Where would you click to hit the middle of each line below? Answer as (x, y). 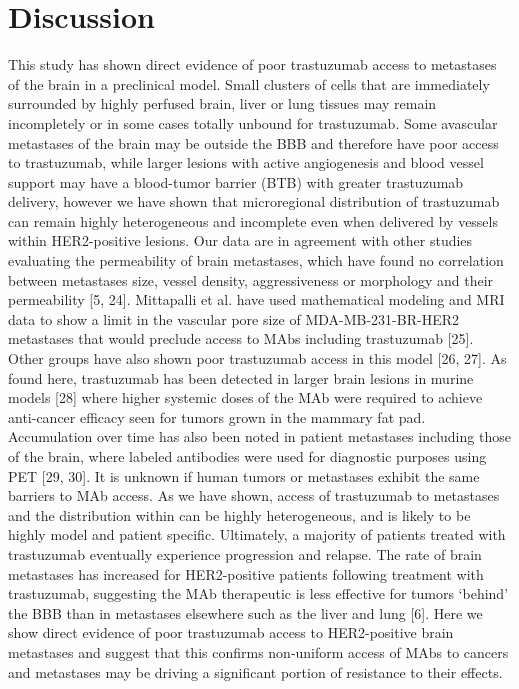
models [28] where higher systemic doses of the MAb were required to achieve (245, 397)
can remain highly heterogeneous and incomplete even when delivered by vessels (253, 220)
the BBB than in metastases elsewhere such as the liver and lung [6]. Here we (245, 612)
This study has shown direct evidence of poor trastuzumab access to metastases (252, 64)
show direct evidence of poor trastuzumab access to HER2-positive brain (231, 632)
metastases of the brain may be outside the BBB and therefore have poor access (253, 142)
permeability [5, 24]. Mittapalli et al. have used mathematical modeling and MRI (256, 299)
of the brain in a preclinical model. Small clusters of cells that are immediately (249, 83)
